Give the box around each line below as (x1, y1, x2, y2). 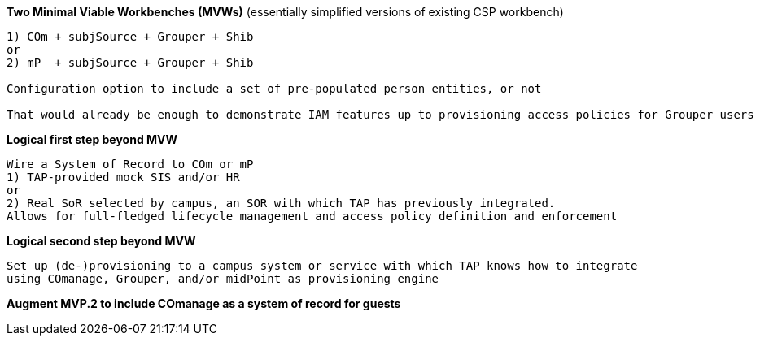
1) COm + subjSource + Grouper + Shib (7, 30, 254, 43)
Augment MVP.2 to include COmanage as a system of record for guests (7, 297, 401, 310)
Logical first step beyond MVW (7, 132, 178, 146)
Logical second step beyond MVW (7, 234, 196, 248)
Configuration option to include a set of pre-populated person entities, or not (7, 82, 542, 95)
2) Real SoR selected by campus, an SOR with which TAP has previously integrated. (7, 197, 556, 210)
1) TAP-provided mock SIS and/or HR (7, 171, 240, 184)
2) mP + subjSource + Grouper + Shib (7, 56, 254, 69)
